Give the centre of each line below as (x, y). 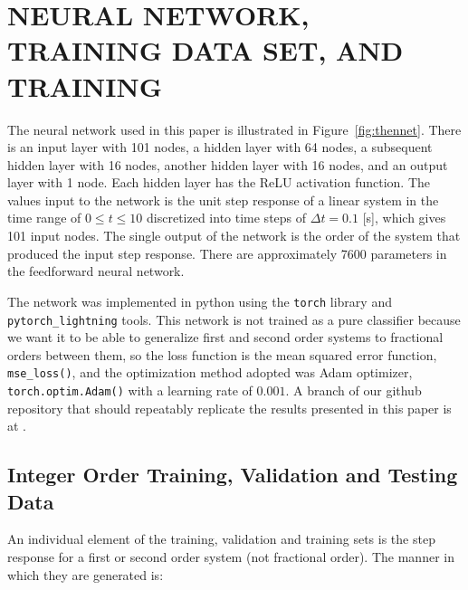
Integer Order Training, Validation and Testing (233, 475)
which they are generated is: (86, 574)
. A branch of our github (353, 390)
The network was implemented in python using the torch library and (200, 301)
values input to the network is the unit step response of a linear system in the (223, 200)
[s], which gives (404, 218)
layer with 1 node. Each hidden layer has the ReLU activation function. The (219, 182)
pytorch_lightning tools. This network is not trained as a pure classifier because (234, 319)
